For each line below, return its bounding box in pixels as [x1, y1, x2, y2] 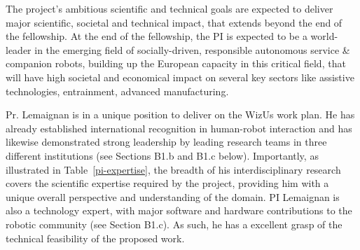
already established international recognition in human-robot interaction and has [6, 120, 352, 135]
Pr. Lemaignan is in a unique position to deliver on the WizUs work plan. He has [6, 107, 355, 122]
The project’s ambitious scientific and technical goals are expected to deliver [6, 1, 333, 15]
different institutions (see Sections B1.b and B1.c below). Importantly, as [6, 148, 319, 162]
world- [310, 29, 338, 43]
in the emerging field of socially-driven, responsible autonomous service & [34, 42, 350, 57]
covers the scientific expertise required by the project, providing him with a [6, 176, 329, 190]
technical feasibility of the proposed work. [6, 230, 185, 245]
